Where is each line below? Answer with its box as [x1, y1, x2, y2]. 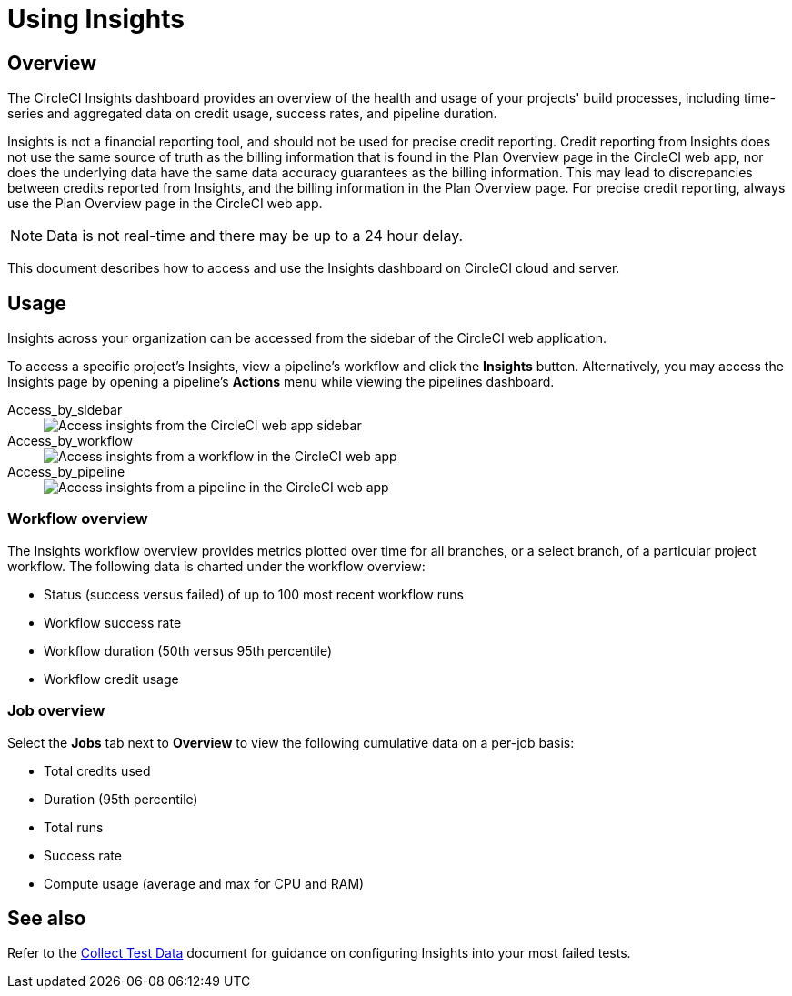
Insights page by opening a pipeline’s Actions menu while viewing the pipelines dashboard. [7, 374, 555, 390]
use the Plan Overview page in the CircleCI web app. [7, 196, 323, 212]
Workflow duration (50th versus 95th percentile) [44, 642, 333, 659]
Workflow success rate [44, 614, 182, 630]
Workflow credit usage [44, 670, 179, 687]
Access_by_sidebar [7, 402, 123, 418]
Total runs [44, 819, 104, 835]
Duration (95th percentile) [44, 790, 198, 807]
